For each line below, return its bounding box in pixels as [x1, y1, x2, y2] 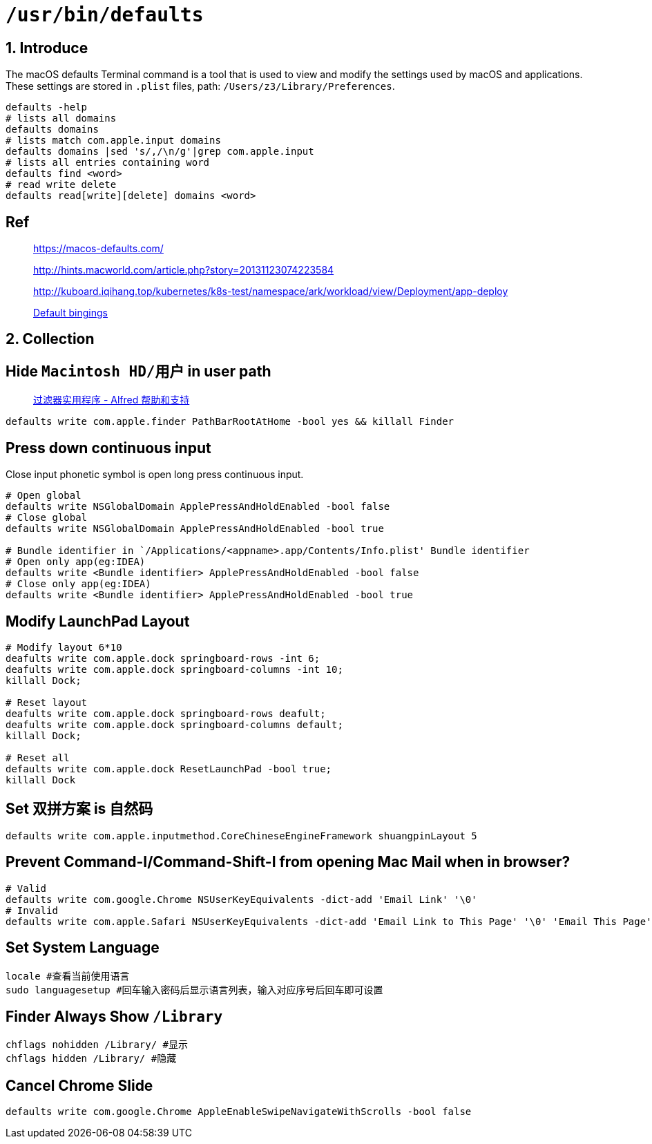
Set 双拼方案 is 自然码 [6, 800, 153, 818]
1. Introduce [6, 39, 88, 57]
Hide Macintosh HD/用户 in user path [6, 362, 271, 380]
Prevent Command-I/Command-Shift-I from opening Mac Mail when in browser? [6, 853, 570, 871]
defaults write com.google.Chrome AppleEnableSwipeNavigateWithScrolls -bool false [6, 1106, 472, 1118]
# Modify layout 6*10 [6, 641, 122, 653]
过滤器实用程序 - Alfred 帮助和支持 [33, 394, 190, 406]
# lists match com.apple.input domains [6, 135, 221, 146]
